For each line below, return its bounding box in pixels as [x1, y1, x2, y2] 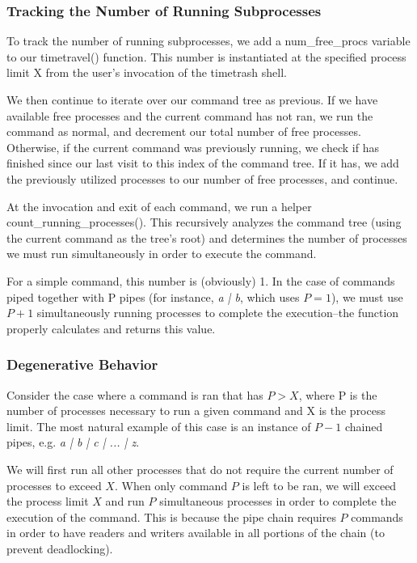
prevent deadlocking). [6, 540, 113, 557]
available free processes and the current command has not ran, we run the [6, 107, 373, 124]
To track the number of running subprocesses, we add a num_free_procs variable [6, 32, 411, 49]
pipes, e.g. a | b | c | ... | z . [6, 434, 140, 451]
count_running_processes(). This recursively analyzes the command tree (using [6, 214, 402, 231]
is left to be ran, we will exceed [242, 476, 397, 493]
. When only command [114, 476, 228, 493]
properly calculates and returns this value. [6, 320, 216, 337]
